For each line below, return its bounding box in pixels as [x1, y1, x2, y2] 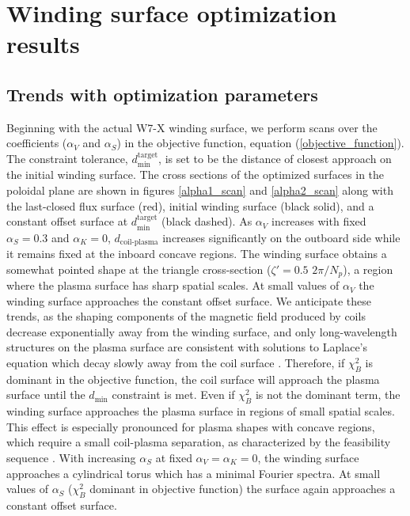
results [6, 28, 80, 60]
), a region [343, 260, 393, 277]
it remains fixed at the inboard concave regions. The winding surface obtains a [6, 245, 387, 262]
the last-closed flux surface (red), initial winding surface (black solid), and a [6, 197, 374, 214]
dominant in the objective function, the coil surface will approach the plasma [6, 370, 380, 387]
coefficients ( [6, 135, 67, 151]
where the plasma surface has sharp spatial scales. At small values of [6, 277, 340, 294]
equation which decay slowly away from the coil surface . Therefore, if [6, 355, 345, 371]
